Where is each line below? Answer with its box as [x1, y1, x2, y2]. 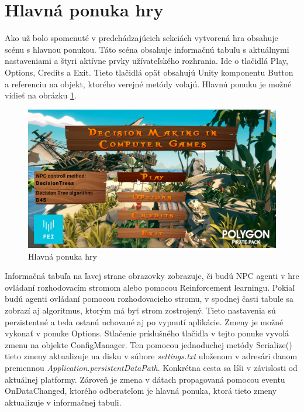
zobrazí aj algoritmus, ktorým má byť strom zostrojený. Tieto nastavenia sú [5, 304, 276, 316]
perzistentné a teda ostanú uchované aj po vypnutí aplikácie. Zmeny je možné [5, 315, 284, 328]
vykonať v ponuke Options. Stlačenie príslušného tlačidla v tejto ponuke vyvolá [5, 327, 289, 339]
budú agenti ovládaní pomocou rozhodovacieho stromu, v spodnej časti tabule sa [5, 292, 293, 305]
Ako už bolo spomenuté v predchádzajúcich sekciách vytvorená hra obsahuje [5, 32, 278, 44]
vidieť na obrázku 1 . [5, 89, 77, 101]
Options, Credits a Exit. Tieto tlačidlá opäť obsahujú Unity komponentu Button [5, 66, 293, 78]
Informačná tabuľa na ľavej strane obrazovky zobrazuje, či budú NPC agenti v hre [5, 270, 299, 282]
